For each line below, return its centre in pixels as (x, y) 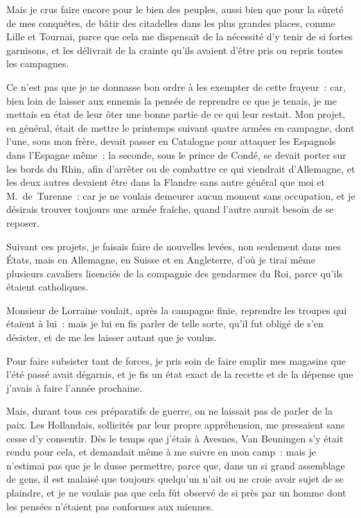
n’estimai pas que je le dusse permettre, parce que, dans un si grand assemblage (176, 465)
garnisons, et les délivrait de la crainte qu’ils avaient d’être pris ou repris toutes (175, 50)
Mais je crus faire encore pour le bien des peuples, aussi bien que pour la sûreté (175, 9)
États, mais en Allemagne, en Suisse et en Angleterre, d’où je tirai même (161, 260)
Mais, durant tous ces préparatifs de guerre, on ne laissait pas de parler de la (169, 411)
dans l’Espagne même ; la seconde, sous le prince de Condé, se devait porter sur (176, 154)
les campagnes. (38, 63)
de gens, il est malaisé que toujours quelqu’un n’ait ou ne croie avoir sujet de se (175, 479)
